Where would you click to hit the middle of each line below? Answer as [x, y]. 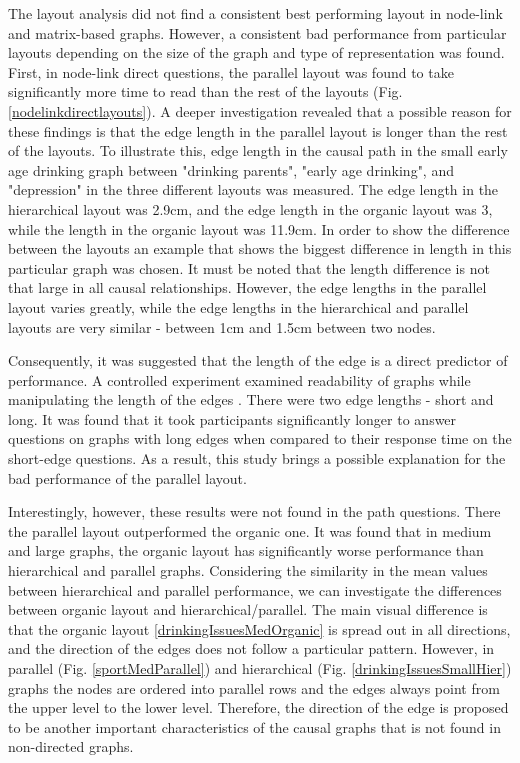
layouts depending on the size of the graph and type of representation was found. [256, 52]
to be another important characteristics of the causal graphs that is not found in [254, 726]
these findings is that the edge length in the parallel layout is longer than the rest [258, 130]
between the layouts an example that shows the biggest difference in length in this [260, 248]
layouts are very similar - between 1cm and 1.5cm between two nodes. [222, 326]
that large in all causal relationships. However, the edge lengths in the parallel [247, 287]
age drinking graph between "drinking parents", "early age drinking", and [231, 169]
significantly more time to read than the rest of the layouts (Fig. [205, 91]
